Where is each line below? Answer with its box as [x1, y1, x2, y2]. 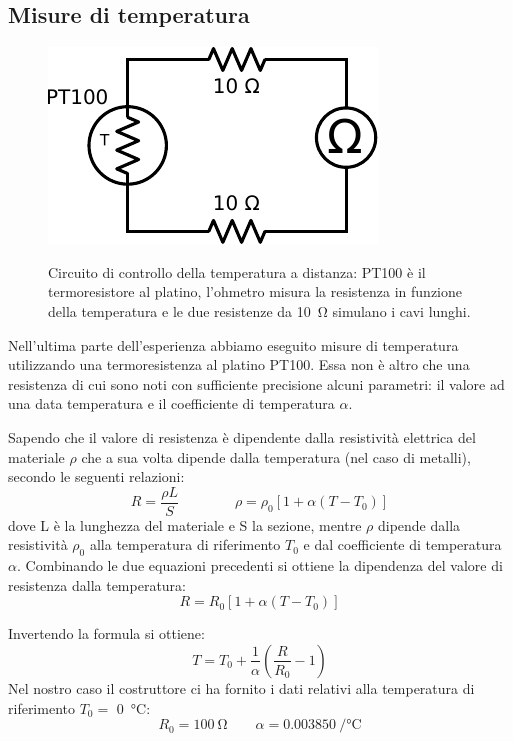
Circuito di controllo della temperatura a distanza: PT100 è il [48, 261, 426, 282]
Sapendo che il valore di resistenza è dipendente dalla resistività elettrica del [8, 426, 476, 447]
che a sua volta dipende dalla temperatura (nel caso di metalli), [81, 446, 471, 467]
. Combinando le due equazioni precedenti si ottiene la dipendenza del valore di [16, 555, 503, 576]
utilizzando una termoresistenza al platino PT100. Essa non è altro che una [8, 354, 470, 375]
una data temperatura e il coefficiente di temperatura [8, 393, 335, 414]
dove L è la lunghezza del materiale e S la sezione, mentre [8, 514, 362, 535]
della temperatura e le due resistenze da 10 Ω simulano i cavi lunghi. [48, 300, 471, 321]
